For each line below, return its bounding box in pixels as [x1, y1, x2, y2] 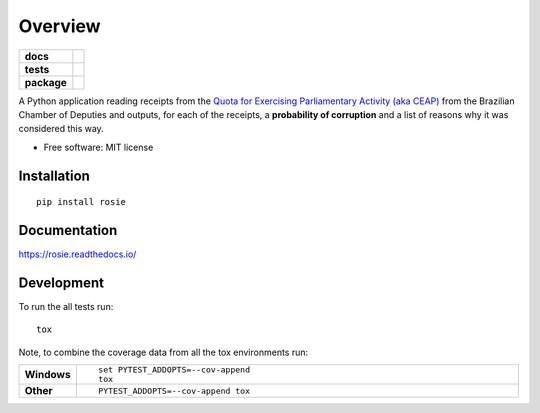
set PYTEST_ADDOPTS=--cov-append [98, 365, 250, 375]
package [24, 75, 67, 89]
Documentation [18, 221, 118, 239]
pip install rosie [36, 196, 127, 208]
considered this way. [18, 123, 104, 135]
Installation [18, 167, 90, 184]
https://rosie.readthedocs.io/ [18, 248, 137, 260]
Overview [18, 15, 101, 37]
